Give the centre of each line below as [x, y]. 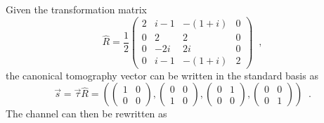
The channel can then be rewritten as [86, 114]
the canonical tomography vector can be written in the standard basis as [162, 75]
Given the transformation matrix [76, 9]
